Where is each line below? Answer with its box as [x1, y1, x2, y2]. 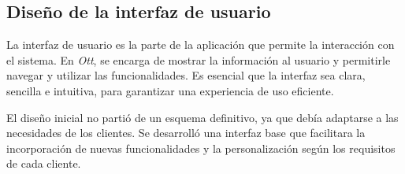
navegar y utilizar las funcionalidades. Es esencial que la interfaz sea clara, [6, 67, 366, 83]
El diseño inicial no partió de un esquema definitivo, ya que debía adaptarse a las [6, 109, 399, 125]
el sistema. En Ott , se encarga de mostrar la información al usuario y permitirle [6, 51, 391, 68]
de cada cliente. [6, 155, 81, 172]
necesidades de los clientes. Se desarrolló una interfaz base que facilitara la [6, 124, 366, 141]
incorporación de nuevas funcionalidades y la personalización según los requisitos [6, 139, 396, 156]
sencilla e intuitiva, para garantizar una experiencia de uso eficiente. [6, 82, 334, 98]
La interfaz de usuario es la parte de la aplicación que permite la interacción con [6, 36, 395, 53]
